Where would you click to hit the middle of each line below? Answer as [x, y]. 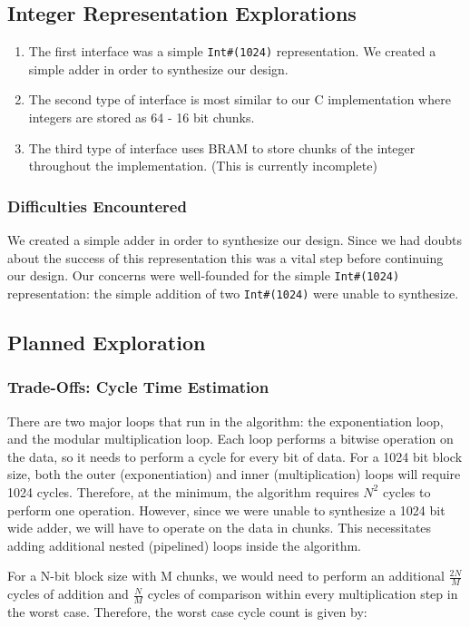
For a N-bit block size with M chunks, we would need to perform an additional [226, 576]
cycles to [406, 491]
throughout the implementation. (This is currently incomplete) [203, 166]
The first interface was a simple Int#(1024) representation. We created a [232, 51]
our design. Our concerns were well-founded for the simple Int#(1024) [204, 275]
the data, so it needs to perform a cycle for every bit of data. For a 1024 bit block [235, 456]
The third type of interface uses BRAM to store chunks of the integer [222, 147]
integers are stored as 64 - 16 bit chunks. [142, 118]
